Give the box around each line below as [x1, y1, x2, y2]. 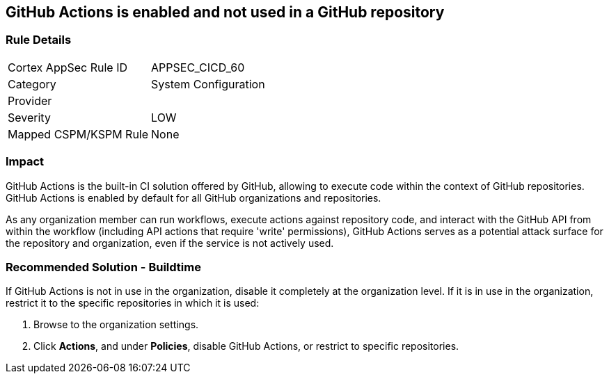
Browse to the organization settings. [33, 318, 199, 331]
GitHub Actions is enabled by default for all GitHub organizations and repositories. [6, 191, 381, 204]
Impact [6, 154, 45, 169]
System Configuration [151, 76, 265, 91]
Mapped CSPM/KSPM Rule [8, 127, 149, 141]
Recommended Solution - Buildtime [6, 259, 201, 274]
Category [8, 76, 56, 91]
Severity [8, 110, 51, 124]
